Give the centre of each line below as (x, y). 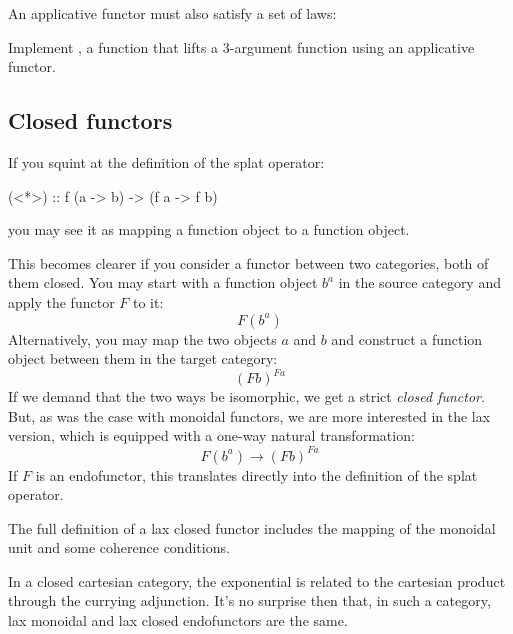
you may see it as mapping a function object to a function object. (209, 229)
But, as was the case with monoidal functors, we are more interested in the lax (249, 415)
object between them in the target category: (143, 358)
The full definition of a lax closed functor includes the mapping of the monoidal (252, 527)
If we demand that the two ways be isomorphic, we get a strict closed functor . (246, 396)
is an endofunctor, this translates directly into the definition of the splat (256, 474)
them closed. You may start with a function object (163, 282)
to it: (148, 301)
